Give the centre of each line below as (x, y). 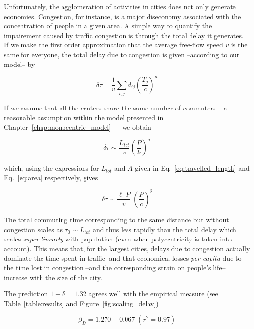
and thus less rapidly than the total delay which (164, 229)
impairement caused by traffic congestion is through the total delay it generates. (124, 35)
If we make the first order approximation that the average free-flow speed (114, 45)
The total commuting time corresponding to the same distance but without (116, 219)
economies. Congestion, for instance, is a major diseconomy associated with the (123, 16)
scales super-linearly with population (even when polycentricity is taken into (118, 239)
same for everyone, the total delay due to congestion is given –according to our (122, 54)
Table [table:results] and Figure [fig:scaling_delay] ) (81, 303)
